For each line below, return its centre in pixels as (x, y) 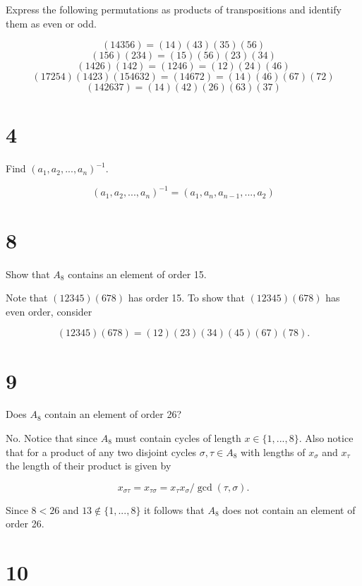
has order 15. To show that (186, 298)
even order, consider (49, 311)
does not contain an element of (289, 509)
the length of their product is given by (89, 466)
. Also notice (326, 438)
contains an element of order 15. (137, 274)
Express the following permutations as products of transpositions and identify (174, 9)
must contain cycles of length (178, 438)
